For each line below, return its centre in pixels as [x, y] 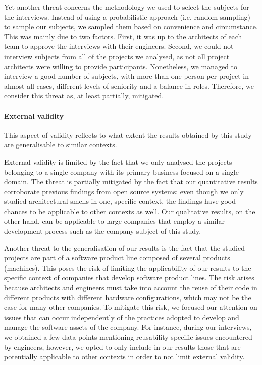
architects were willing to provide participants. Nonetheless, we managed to [121, 66]
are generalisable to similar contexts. [61, 145]
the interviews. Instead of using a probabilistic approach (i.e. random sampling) [127, 16]
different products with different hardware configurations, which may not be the [128, 297]
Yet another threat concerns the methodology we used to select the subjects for [127, 7]
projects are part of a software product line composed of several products [117, 258]
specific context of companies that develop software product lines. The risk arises [129, 277]
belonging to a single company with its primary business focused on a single [121, 171]
